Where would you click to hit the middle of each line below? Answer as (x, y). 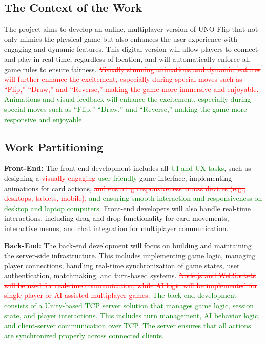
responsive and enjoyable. (44, 119)
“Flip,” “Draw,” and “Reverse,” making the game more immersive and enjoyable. (131, 89)
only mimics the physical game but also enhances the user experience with (121, 39)
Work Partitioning (54, 146)
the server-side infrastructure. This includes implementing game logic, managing (130, 255)
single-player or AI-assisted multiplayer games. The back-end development (120, 295)
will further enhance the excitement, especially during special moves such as (123, 79)
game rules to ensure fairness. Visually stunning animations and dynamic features (132, 69)
